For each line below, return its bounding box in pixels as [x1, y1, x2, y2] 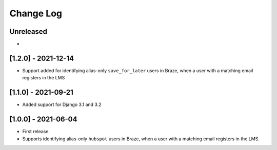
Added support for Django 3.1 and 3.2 [22, 101, 102, 108]
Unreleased [9, 27, 48, 36]
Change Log [9, 8, 63, 19]
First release [22, 128, 49, 135]
